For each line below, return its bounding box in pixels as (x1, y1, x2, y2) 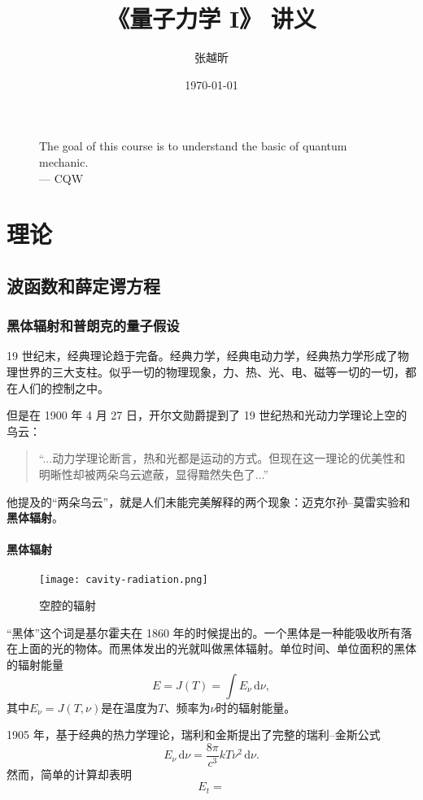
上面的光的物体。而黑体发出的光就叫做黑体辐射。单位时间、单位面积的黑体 (17, 640, 416, 657)
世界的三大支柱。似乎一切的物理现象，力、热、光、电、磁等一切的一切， (17, 363, 405, 380)
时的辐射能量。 (216, 698, 296, 715)
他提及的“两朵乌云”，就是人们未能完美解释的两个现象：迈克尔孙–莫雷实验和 (7, 493, 411, 510)
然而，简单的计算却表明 (7, 765, 132, 782)
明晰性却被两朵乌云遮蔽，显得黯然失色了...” (38, 466, 269, 483)
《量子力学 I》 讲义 (107, 2, 316, 35)
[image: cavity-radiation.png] (39, 573, 208, 585)
